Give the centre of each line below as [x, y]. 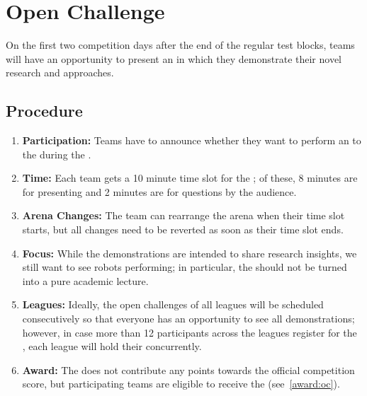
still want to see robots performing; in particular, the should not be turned [185, 267]
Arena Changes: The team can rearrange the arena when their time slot [183, 215]
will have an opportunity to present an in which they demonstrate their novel [174, 58]
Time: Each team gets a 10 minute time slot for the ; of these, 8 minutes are [190, 178]
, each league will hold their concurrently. [112, 346]
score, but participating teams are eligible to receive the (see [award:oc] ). [181, 384]
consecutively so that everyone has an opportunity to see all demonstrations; [188, 319]
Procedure [44, 111]
